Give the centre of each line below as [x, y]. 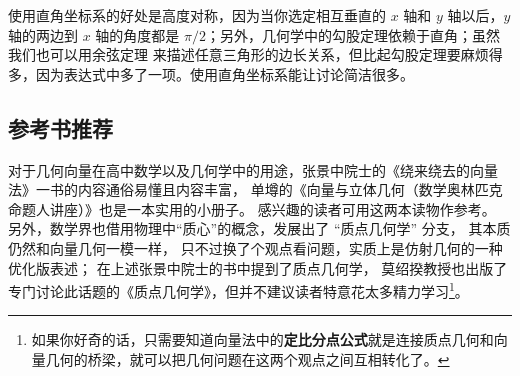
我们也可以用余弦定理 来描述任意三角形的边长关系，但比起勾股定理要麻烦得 [255, 54]
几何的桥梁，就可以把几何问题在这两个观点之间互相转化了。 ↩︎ [247, 358]
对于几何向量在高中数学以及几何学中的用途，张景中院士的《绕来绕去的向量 [253, 169]
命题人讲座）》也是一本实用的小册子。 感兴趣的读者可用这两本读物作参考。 [252, 208]
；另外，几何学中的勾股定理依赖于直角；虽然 [353, 34]
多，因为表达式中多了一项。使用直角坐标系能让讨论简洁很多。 [211, 73]
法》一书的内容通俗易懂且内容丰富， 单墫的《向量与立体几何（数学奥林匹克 [255, 189]
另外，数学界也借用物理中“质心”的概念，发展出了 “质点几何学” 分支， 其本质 [259, 228]
